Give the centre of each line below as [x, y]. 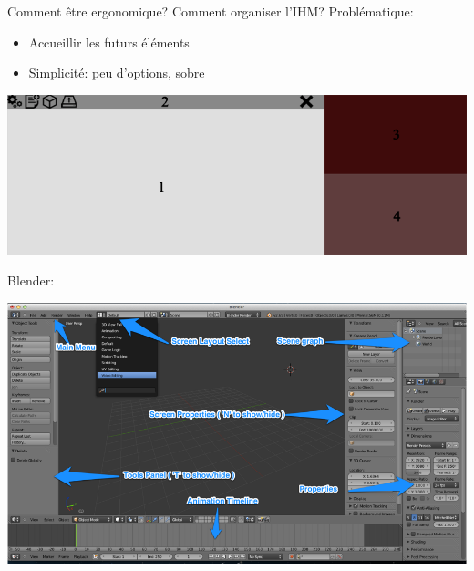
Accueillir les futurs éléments [109, 42]
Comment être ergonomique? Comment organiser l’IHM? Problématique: [211, 11]
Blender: [31, 280]
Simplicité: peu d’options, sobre [117, 73]
